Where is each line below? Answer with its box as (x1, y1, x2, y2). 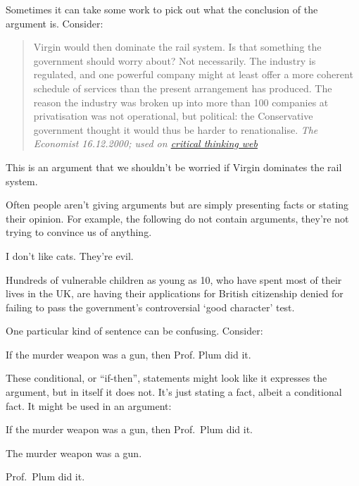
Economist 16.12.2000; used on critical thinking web (33, 136, 258, 151)
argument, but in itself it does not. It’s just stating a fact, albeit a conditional (6, 385, 342, 399)
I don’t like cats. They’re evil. (6, 248, 134, 263)
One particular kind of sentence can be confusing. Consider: (6, 323, 263, 338)
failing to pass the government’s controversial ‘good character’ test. (6, 299, 295, 314)
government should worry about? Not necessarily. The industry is (33, 53, 316, 68)
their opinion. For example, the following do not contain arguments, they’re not (6, 211, 349, 225)
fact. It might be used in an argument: (6, 398, 172, 413)
